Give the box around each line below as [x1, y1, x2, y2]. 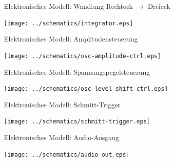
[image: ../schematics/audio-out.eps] [4, 151, 130, 158]
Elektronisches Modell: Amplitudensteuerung [4, 34, 138, 44]
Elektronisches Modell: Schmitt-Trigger [4, 99, 121, 109]
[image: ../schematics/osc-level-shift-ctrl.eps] [4, 85, 168, 93]
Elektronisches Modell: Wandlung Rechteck [4, 1, 133, 11]
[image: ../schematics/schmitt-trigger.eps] [4, 118, 151, 125]
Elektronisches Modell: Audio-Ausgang [4, 132, 119, 142]
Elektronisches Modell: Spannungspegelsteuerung [4, 66, 150, 77]
